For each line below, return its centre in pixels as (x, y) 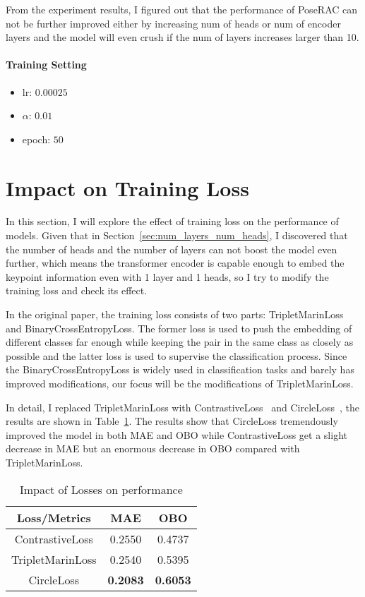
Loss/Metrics (54, 517)
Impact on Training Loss (127, 187)
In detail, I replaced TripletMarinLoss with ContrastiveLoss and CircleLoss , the (183, 407)
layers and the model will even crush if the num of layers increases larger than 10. (182, 37)
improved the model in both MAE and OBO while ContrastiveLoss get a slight (176, 434)
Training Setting (46, 65)
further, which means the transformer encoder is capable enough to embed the (175, 263)
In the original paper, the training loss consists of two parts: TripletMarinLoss (175, 314)
